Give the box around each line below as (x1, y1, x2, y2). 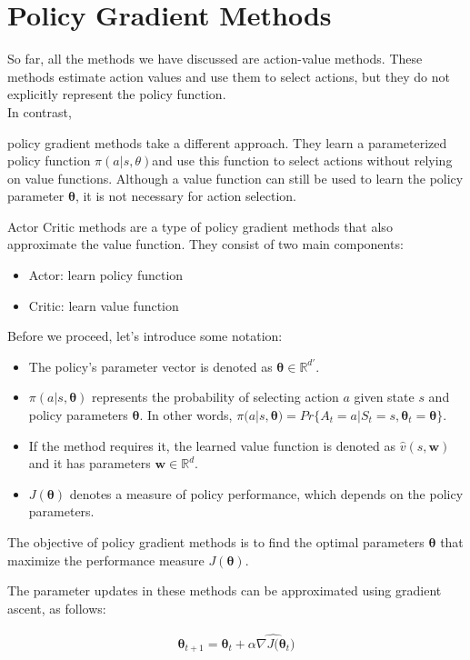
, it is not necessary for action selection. (75, 186, 296, 205)
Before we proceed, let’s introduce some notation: (7, 326, 283, 345)
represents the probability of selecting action (91, 387, 339, 406)
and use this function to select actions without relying (152, 151, 453, 170)
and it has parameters (28, 454, 151, 473)
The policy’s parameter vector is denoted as (28, 356, 273, 375)
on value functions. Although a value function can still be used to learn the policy (7, 168, 464, 187)
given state (354, 387, 415, 406)
